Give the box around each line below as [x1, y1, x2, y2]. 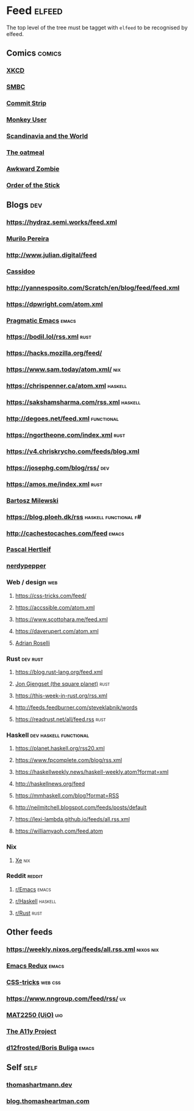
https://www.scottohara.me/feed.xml [15, 616, 108, 623]
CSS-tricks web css [6, 978, 61, 987]
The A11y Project [6, 1027, 57, 1035]
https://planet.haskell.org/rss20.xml [15, 745, 105, 752]
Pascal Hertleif [6, 545, 51, 554]
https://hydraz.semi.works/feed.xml [6, 218, 117, 226]
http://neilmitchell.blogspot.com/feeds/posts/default [15, 804, 147, 811]
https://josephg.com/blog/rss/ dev [6, 463, 110, 472]
